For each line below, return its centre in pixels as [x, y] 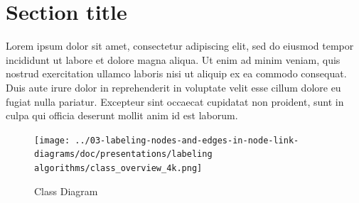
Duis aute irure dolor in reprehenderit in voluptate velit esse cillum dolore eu [173, 87]
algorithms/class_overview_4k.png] [118, 168]
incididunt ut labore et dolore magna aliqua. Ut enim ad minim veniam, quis [173, 59]
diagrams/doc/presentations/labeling [123, 154]
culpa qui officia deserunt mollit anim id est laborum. [122, 115]
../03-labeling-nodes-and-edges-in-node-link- [187, 140]
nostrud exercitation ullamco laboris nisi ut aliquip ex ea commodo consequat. [176, 73]
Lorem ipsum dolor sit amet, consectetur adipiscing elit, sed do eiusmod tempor [180, 46]
